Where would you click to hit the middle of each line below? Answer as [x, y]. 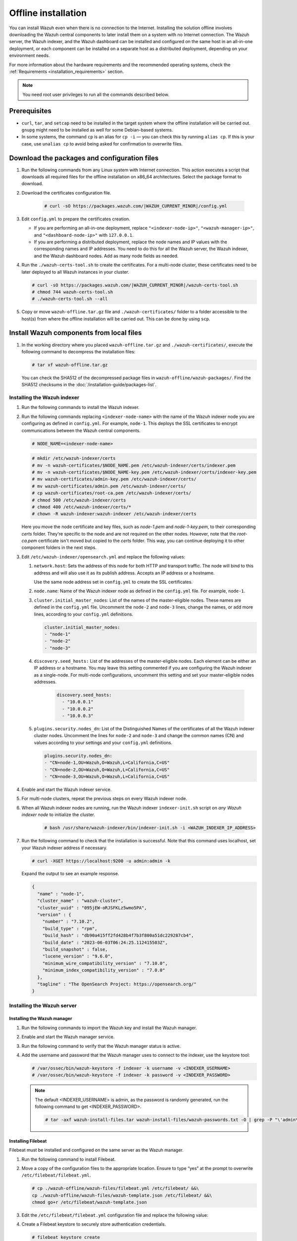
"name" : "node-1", [61, 894]
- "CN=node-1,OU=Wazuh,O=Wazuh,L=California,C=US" [107, 763]
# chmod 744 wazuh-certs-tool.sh [73, 292]
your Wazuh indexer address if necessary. [64, 848]
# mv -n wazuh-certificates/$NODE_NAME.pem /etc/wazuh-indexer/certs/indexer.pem [134, 465]
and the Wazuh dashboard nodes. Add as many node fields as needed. [106, 256]
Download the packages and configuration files [84, 158]
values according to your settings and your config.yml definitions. [103, 743]
